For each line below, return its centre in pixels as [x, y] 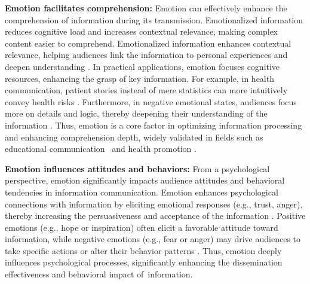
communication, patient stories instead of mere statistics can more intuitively [146, 90]
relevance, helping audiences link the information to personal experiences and [146, 55]
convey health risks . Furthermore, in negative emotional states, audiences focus [151, 101]
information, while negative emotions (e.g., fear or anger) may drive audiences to [153, 239]
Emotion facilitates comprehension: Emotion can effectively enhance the [146, 8]
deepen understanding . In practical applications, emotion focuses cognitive [142, 66]
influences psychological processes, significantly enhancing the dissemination [144, 262]
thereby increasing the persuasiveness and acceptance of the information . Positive [155, 216]
